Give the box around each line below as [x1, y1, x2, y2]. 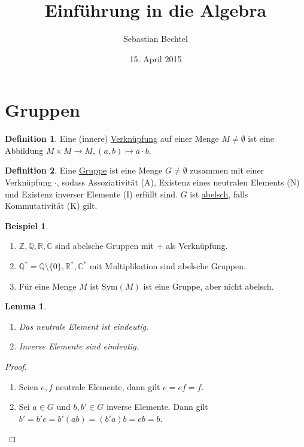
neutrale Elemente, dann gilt [55, 380, 160, 393]
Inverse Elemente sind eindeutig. [19, 340, 139, 352]
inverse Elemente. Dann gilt [106, 400, 208, 413]
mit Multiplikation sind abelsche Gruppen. [89, 260, 246, 272]
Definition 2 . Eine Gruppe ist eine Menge [5, 164, 163, 177]
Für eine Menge [19, 279, 77, 292]
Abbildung [5, 144, 44, 156]
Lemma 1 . [5, 300, 47, 312]
